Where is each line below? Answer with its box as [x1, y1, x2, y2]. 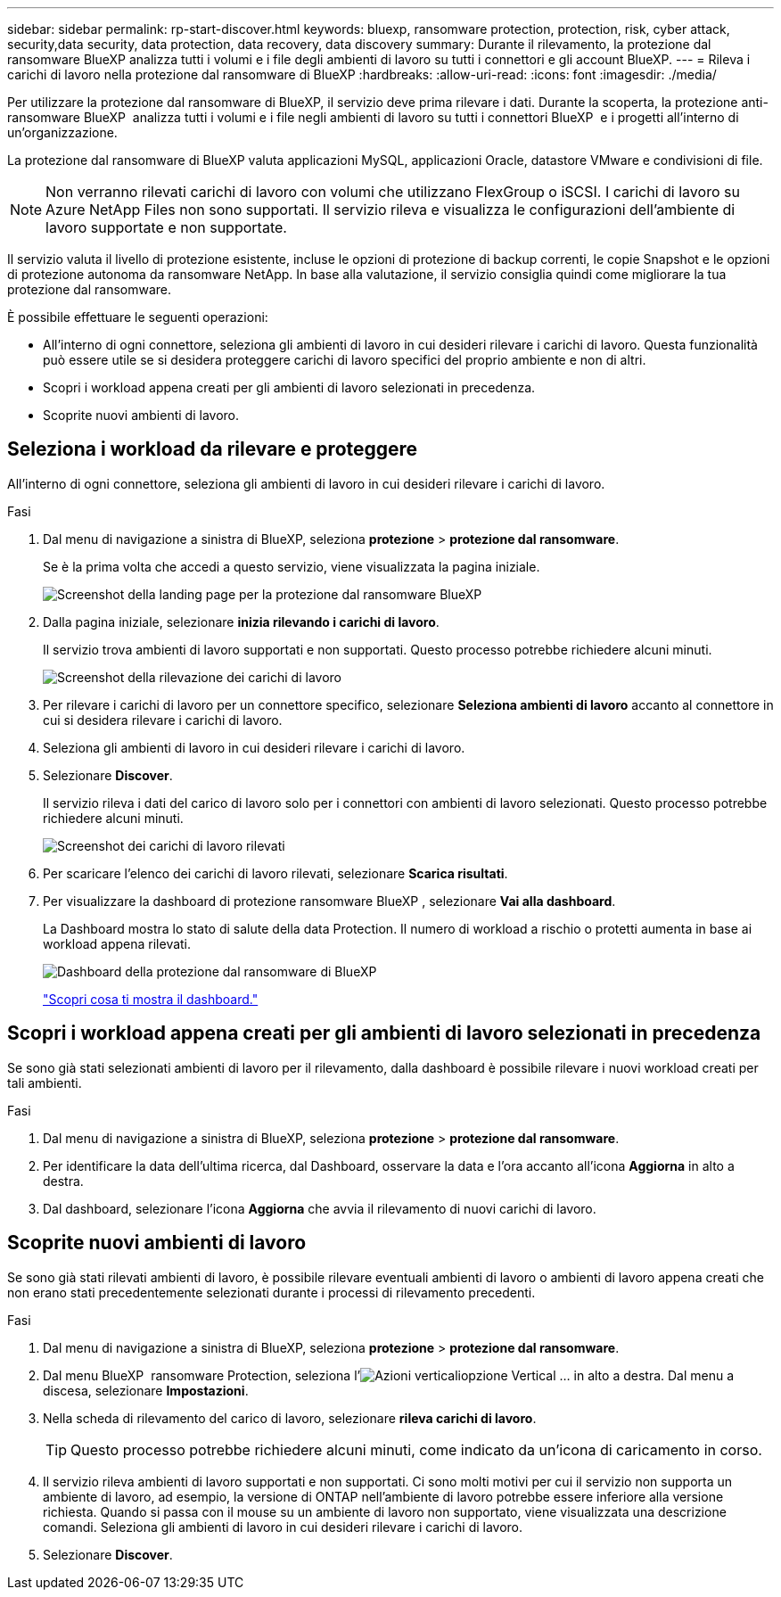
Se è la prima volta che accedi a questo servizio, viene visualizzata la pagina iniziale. [43, 558, 540, 574]
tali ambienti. [7, 1074, 82, 1091]
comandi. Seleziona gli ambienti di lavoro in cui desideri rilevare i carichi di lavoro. [43, 1519, 523, 1535]
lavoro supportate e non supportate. [45, 218, 287, 236]
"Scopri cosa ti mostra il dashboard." [43, 991, 259, 1007]
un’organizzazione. [7, 125, 118, 140]
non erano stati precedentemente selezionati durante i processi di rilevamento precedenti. [7, 1284, 536, 1300]
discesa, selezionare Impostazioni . [43, 1382, 249, 1398]
